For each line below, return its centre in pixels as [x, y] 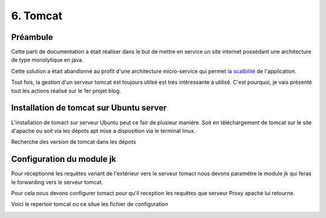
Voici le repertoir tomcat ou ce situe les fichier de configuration [90, 204]
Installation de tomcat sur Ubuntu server [89, 108]
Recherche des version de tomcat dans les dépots [74, 142]
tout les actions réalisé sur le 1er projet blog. [66, 91]
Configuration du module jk [64, 159]
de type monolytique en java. [47, 60]
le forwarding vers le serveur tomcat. [57, 182]
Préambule [32, 37]
